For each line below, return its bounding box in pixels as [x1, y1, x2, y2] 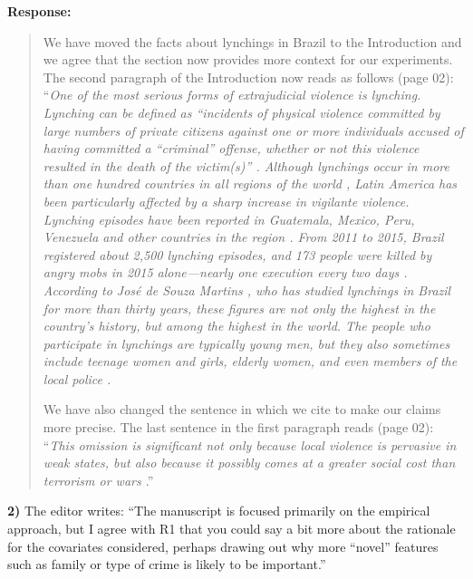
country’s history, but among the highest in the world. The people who [43, 316, 430, 335]
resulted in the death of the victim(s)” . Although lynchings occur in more [43, 156, 449, 175]
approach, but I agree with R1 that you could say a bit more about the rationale [7, 519, 456, 538]
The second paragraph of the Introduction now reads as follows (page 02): [43, 67, 454, 86]
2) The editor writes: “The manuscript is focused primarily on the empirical [7, 501, 430, 520]
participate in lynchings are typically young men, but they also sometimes [43, 333, 450, 352]
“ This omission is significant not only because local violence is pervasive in [43, 435, 457, 454]
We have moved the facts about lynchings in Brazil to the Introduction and [43, 32, 462, 51]
